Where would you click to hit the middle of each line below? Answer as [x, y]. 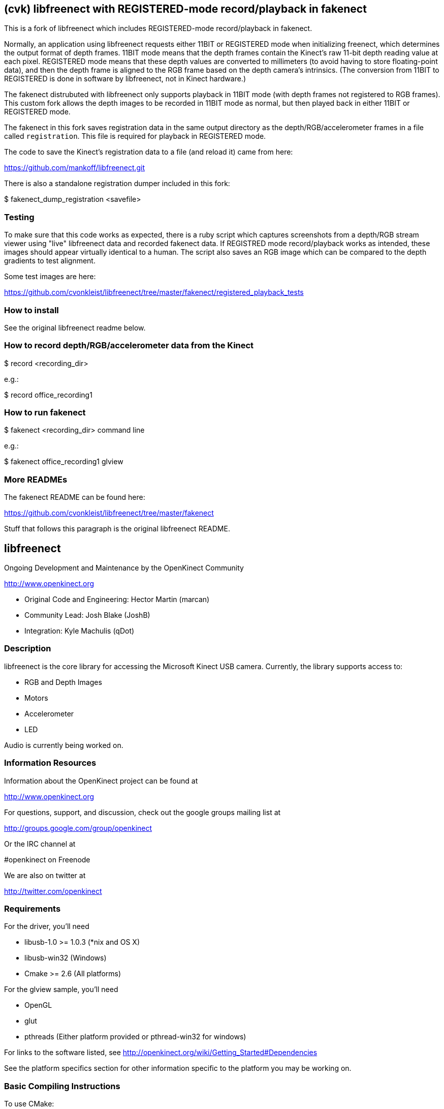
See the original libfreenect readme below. [75, 327]
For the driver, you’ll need [47, 926]
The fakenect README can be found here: [75, 497]
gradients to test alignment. [50, 261]
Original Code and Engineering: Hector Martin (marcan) [117, 600]
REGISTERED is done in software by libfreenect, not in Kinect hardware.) [125, 79]
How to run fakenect [45, 413]
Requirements [33, 908]
